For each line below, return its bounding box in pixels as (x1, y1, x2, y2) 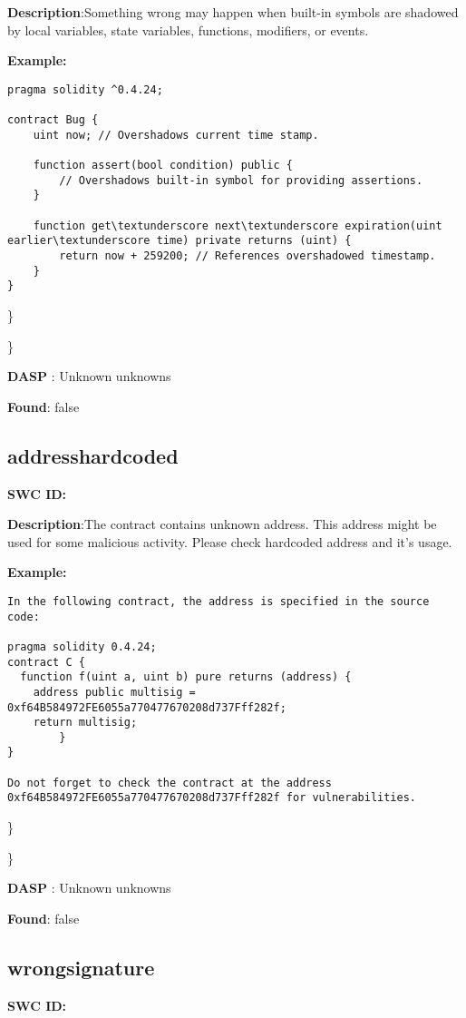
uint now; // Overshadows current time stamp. (33, 128, 319, 142)
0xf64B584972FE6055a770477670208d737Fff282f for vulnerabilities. (7, 791, 417, 805)
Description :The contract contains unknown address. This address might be (7, 514, 437, 533)
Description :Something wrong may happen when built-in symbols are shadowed (7, 3, 459, 21)
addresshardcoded (7, 441, 179, 469)
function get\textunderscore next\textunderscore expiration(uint (33, 219, 442, 232)
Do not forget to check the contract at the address (7, 776, 332, 789)
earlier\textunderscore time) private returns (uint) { (7, 234, 352, 248)
